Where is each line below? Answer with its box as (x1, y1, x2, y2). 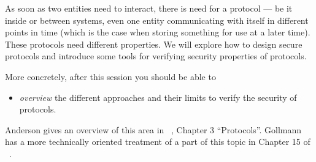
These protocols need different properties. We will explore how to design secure (5, 37, 303, 50)
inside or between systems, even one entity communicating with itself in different (5, 13, 309, 26)
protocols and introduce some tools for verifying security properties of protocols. (5, 50, 307, 62)
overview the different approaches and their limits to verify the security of (19, 90, 297, 103)
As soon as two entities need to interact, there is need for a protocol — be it (5, 2, 293, 14)
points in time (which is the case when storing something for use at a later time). (5, 26, 310, 39)
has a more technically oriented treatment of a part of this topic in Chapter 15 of (5, 135, 310, 148)
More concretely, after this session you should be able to (5, 70, 216, 83)
